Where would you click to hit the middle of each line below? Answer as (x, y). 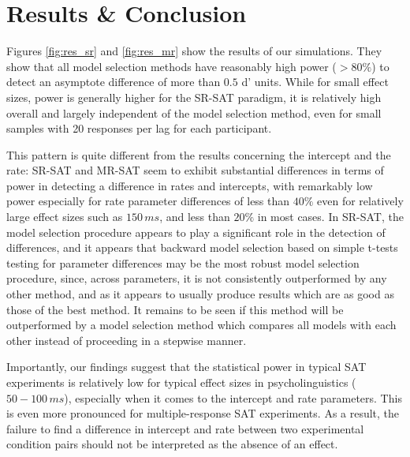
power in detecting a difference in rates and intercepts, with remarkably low (190, 185)
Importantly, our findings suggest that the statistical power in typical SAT (186, 367)
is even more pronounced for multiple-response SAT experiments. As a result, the (203, 413)
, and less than (195, 217)
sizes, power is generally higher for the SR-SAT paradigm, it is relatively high (194, 97)
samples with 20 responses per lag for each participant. (139, 128)
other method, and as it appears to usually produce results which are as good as (200, 294)
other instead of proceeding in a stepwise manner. (127, 340)
